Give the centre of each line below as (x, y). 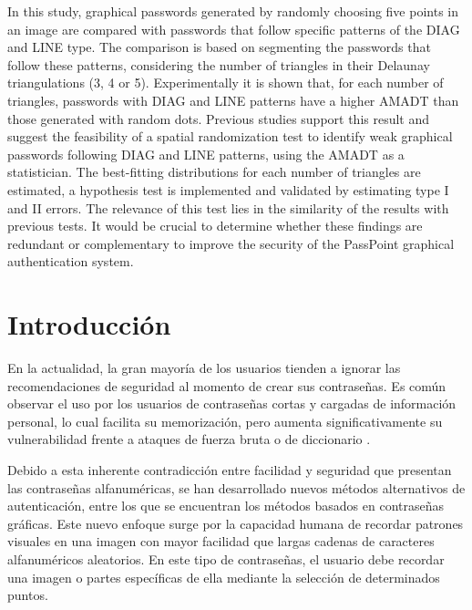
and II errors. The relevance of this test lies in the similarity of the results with (228, 207)
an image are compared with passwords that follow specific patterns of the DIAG (234, 29)
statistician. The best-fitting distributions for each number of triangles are (214, 172)
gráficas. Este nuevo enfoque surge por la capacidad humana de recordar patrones (236, 523)
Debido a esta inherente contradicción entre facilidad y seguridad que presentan (230, 470)
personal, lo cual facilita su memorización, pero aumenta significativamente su (225, 421)
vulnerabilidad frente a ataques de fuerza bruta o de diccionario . (189, 439)
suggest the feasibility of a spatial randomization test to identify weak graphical (230, 136)
